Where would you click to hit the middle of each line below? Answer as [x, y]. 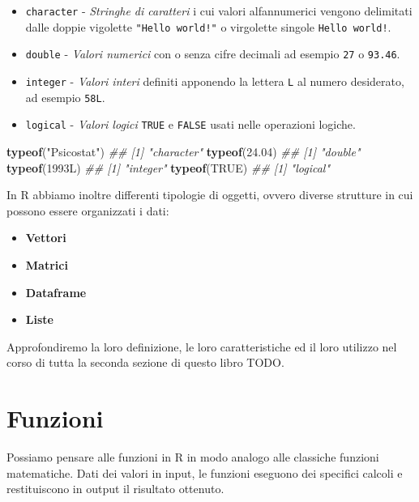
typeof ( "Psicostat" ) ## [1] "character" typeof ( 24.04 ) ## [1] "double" [184, 151]
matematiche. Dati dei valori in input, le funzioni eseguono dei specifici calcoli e [205, 472]
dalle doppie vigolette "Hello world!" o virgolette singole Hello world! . [208, 26]
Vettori [46, 238]
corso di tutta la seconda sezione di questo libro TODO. [145, 362]
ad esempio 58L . [65, 97]
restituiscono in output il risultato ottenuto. [115, 489]
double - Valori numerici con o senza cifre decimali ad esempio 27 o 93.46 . [213, 54]
